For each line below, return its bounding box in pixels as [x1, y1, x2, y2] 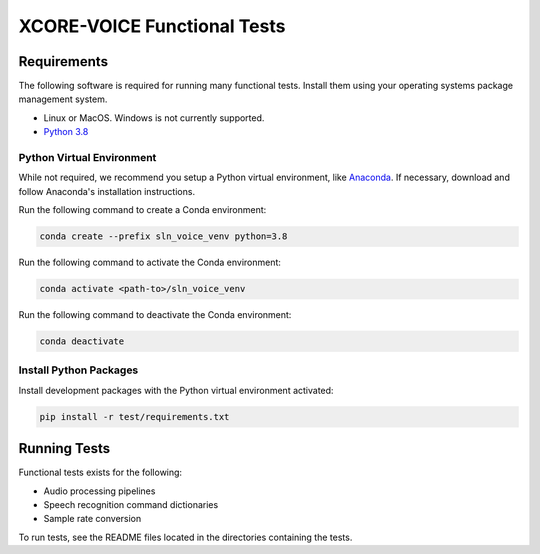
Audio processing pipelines [43, 485, 156, 497]
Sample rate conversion [43, 513, 142, 525]
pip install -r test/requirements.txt [39, 411, 230, 422]
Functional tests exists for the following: [18, 466, 183, 479]
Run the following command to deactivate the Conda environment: [18, 309, 292, 321]
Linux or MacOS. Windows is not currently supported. [43, 111, 265, 124]
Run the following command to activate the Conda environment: [18, 256, 282, 269]
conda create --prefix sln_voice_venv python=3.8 [39, 231, 288, 242]
